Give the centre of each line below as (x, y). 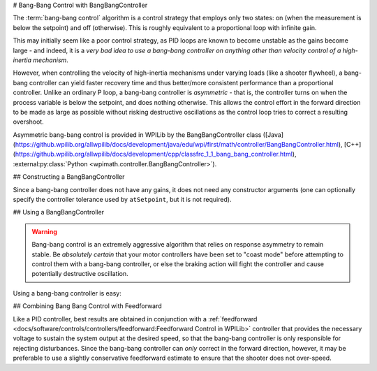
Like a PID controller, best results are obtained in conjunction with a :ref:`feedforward (135, 319)
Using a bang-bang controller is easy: (67, 293)
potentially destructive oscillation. (80, 274)
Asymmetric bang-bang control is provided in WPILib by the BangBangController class (137, 134)
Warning (44, 231)
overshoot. (29, 122)
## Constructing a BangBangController (69, 177)
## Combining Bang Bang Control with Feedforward (87, 306)
